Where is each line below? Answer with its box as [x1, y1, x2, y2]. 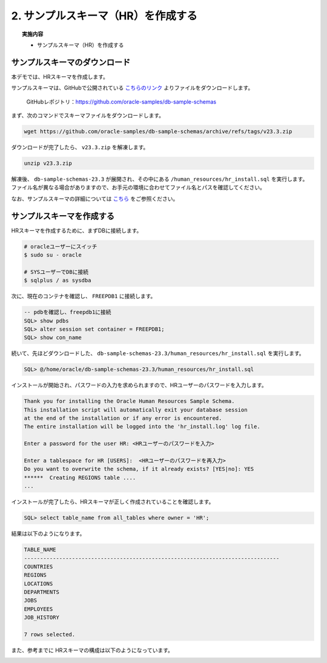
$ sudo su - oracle [24, 252, 82, 259]
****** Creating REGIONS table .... [24, 474, 136, 481]
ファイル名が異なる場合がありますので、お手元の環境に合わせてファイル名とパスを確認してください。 [11, 184, 266, 191]
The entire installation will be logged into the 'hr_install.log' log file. [24, 423, 260, 430]
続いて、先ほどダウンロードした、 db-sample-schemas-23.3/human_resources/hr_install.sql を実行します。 [11, 350, 305, 357]
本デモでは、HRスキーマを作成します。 [11, 73, 109, 80]
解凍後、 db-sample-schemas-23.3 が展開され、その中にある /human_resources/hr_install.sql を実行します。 [11, 175, 308, 182]
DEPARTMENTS [24, 588, 60, 596]
